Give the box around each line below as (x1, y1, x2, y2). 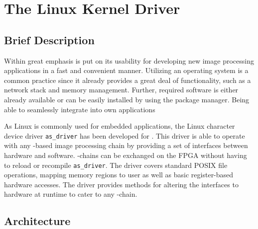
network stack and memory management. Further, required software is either (4, 84, 239, 95)
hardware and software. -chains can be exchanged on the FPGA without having (4, 150, 247, 160)
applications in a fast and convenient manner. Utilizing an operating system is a (4, 65, 249, 76)
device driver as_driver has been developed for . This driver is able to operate (4, 130, 245, 141)
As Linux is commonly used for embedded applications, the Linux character (4, 121, 235, 131)
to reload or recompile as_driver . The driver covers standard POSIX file (4, 159, 228, 170)
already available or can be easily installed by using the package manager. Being (4, 94, 250, 104)
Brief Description (4, 32, 95, 47)
